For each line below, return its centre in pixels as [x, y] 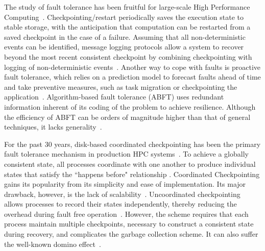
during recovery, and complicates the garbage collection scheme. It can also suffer [131, 234]
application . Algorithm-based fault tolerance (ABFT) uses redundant [114, 97]
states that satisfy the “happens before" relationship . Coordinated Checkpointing [132, 174]
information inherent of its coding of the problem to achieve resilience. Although [130, 106]
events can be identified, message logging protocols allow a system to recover [124, 47]
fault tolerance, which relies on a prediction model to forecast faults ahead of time [132, 77]
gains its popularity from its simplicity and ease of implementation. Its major [125, 184]
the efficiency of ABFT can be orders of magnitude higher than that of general [127, 117]
